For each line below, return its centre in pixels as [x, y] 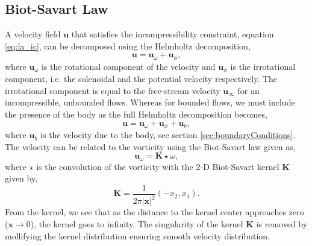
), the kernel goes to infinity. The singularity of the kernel [137, 223]
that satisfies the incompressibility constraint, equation [173, 34]
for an [248, 90]
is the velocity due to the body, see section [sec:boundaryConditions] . [168, 135]
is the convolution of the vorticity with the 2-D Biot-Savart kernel [158, 166]
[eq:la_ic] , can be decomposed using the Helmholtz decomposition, [128, 46]
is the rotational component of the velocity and [128, 66]
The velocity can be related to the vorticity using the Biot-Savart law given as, [150, 146]
